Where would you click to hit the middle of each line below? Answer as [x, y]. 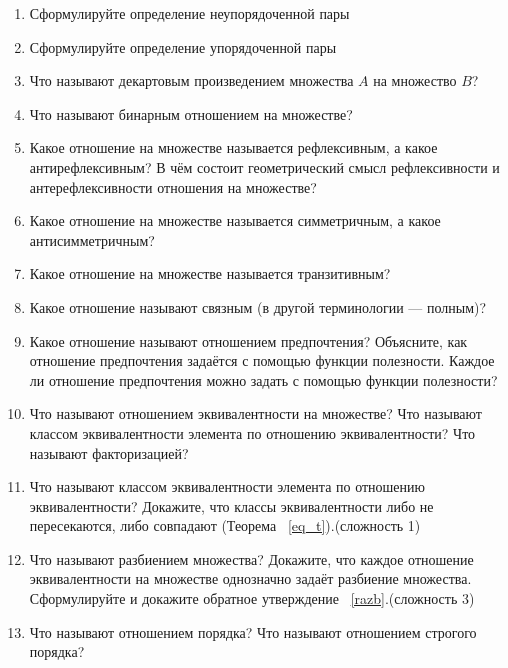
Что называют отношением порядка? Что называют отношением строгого [253, 631]
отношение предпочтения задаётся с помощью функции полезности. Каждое [262, 360]
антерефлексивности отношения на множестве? [173, 186]
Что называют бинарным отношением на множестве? [191, 113]
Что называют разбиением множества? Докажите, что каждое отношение [251, 558]
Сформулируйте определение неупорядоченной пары [189, 13]
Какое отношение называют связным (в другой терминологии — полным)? [258, 306]
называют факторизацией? [109, 452]
